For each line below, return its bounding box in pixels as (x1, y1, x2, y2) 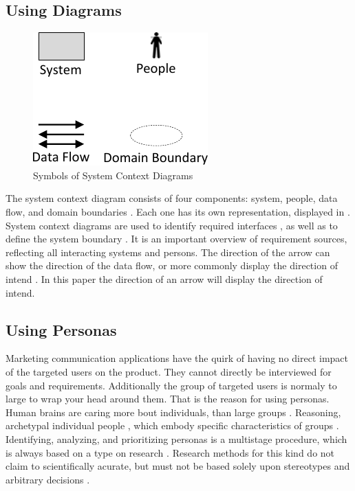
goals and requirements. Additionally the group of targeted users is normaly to (6, 378, 337, 392)
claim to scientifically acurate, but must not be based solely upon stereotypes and (6, 459, 350, 473)
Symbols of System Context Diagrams (33, 168, 193, 182)
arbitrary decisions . (6, 472, 90, 486)
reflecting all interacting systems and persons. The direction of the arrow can (6, 244, 330, 259)
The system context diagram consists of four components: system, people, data (6, 191, 338, 205)
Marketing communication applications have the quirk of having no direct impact (6, 351, 349, 365)
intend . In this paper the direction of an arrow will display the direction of (6, 271, 323, 286)
